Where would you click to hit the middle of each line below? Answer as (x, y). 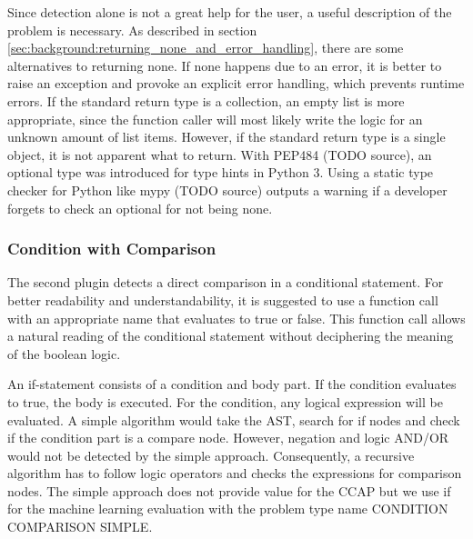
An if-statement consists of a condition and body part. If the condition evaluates (232, 384)
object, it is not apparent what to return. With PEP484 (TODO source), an (220, 154)
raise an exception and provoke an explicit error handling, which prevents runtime (236, 83)
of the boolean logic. (64, 353)
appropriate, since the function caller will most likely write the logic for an (215, 119)
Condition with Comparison (112, 249)
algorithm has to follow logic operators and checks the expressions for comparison (235, 473)
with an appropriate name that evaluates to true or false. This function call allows (236, 318)
